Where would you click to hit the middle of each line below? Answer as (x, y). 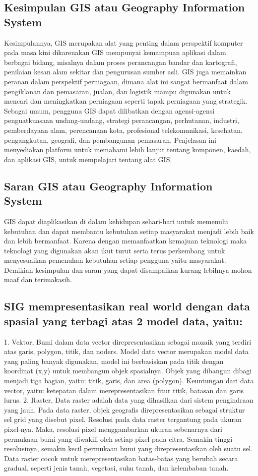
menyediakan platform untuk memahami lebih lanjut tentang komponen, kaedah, (128, 149)
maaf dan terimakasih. (38, 279)
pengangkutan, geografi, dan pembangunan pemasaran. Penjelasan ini (110, 140)
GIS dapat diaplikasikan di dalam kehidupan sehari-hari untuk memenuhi (116, 221)
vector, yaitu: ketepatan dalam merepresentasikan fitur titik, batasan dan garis (124, 390)
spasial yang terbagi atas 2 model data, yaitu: (123, 321)
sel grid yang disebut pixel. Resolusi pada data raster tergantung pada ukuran (123, 419)
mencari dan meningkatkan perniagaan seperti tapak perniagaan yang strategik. (126, 101)
